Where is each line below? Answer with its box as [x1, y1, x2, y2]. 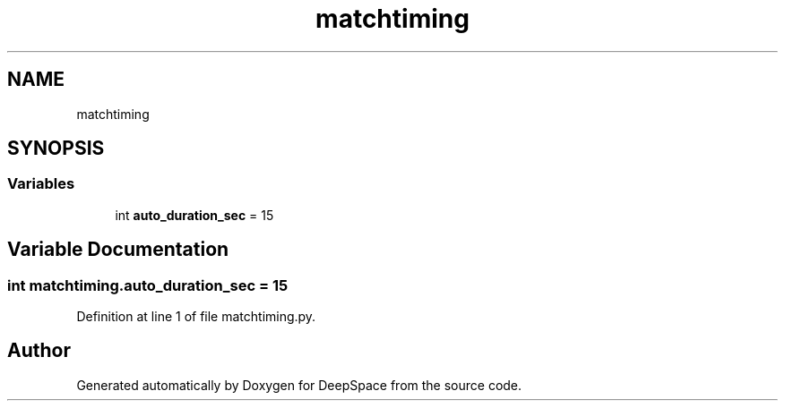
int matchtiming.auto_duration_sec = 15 [7, 276, 289, 294]
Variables [7, 174, 75, 193]
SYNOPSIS [7, 137, 105, 160]
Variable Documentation [7, 238, 229, 261]
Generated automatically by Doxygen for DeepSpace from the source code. [76, 377, 522, 393]
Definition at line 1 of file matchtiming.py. [76, 309, 316, 325]
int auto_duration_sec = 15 [115, 207, 274, 223]
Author [7, 339, 71, 362]
